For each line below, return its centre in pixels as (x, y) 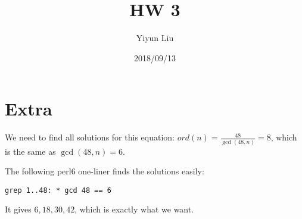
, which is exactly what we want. (134, 209)
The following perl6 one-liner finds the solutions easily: (105, 171)
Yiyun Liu (155, 38)
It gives (18, 209)
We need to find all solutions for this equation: (90, 137)
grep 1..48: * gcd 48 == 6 (58, 190)
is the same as (30, 151)
